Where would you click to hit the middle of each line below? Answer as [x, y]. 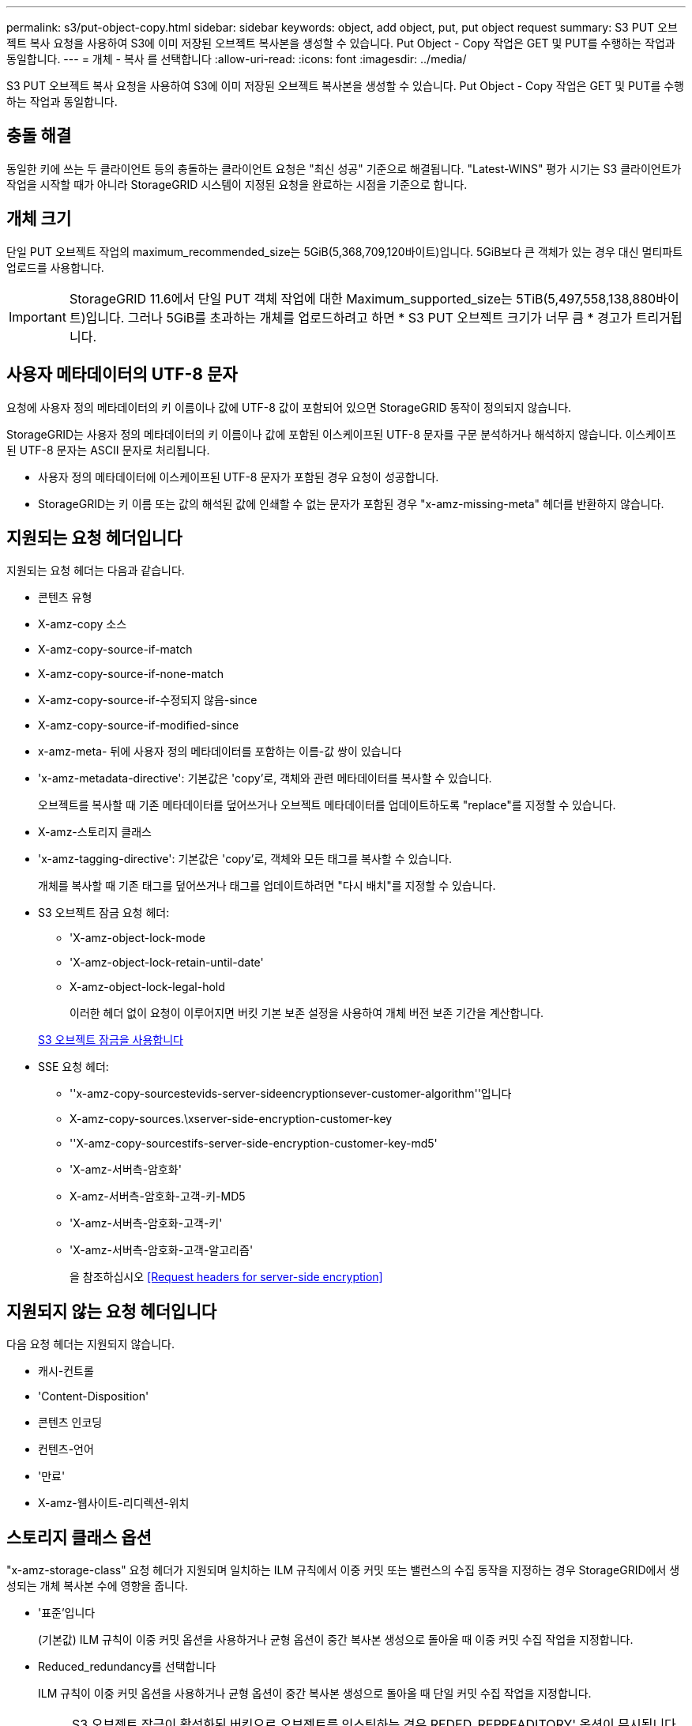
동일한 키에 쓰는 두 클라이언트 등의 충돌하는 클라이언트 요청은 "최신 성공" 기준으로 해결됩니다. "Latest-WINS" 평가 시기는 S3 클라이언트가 [344, 168]
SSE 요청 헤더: [73, 1067]
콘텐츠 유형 [65, 597]
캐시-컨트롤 [66, 1371]
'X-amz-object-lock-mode [137, 938]
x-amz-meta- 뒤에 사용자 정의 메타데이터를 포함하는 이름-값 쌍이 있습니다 [220, 752]
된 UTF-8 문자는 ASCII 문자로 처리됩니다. [108, 450]
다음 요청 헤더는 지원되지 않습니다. [90, 1344]
